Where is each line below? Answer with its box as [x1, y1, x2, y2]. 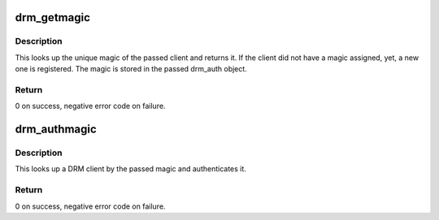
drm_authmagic [15, 123, 97, 136]
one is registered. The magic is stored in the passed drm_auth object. [15, 64, 247, 74]
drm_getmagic [15, 11, 91, 24]
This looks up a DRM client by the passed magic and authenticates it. [15, 164, 247, 174]
